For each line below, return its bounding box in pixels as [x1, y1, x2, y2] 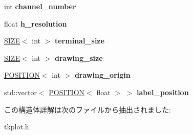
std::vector [4, 86, 37, 97]
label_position [136, 86, 189, 97]
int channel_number [4, 1, 76, 11]
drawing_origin [74, 70, 131, 80]
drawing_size [54, 52, 103, 63]
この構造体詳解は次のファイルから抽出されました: [4, 104, 171, 115]
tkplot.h [4, 121, 29, 132]
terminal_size [54, 35, 104, 46]
